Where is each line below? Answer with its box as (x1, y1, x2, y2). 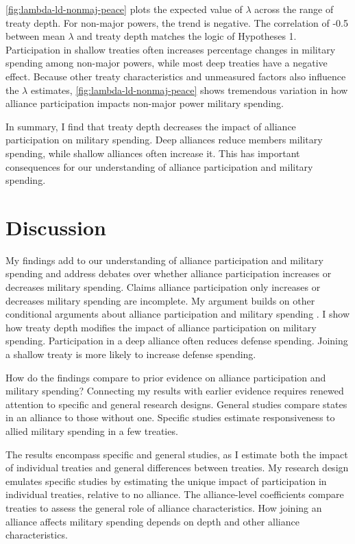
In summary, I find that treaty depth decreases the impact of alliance (5, 119, 296, 133)
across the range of (254, 2, 334, 16)
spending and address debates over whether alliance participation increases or (5, 266, 332, 281)
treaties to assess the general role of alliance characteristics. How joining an (5, 500, 322, 515)
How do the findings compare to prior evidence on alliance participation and (5, 370, 326, 384)
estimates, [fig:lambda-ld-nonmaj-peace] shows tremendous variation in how (30, 82, 348, 97)
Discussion (5, 213, 106, 241)
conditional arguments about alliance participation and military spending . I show (5, 307, 350, 321)
